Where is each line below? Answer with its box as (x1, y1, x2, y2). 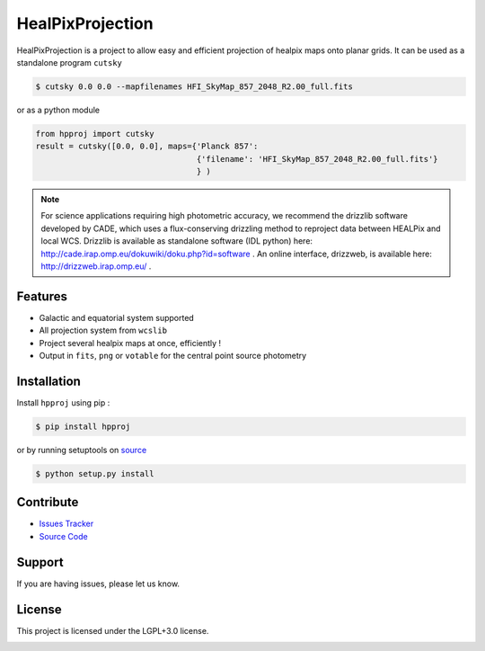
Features (16, 289, 67, 304)
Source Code (39, 531, 89, 541)
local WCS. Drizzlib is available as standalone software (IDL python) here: (40, 236, 313, 246)
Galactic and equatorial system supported (39, 312, 195, 323)
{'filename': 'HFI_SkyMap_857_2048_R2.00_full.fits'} (196, 154, 439, 164)
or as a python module (16, 104, 101, 115)
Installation (16, 373, 81, 388)
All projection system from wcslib (39, 325, 168, 336)
